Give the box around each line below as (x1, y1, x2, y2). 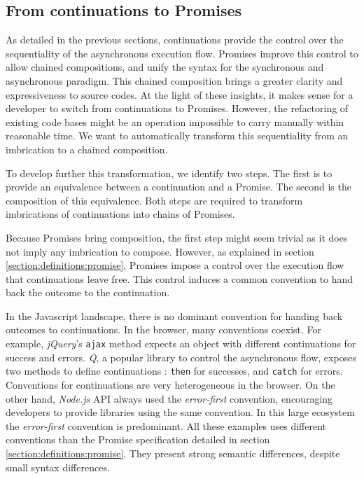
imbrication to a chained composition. (6, 141, 168, 156)
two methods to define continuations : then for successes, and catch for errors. (6, 363, 343, 378)
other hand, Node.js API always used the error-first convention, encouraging (6, 391, 333, 405)
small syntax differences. (6, 459, 110, 474)
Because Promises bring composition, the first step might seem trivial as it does (6, 230, 348, 244)
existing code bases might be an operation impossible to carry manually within (6, 114, 344, 129)
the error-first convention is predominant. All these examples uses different (6, 418, 327, 433)
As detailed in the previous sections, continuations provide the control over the (6, 32, 344, 47)
